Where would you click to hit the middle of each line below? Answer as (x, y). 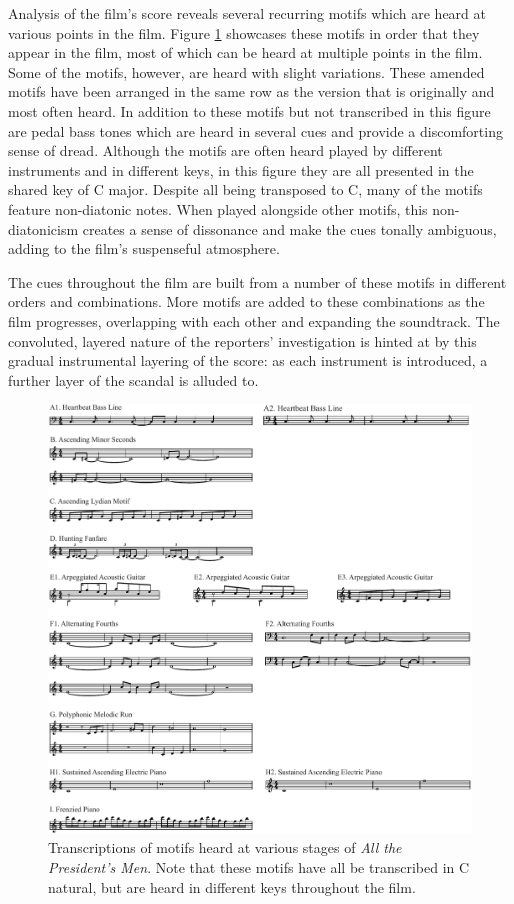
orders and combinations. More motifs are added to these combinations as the (246, 301)
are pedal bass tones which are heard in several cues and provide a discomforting (255, 130)
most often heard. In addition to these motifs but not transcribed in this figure (249, 110)
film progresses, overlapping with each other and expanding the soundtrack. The (254, 320)
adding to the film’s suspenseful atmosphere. (144, 248)
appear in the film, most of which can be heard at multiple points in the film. (245, 52)
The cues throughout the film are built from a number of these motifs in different (257, 281)
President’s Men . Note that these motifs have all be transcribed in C (259, 866)
